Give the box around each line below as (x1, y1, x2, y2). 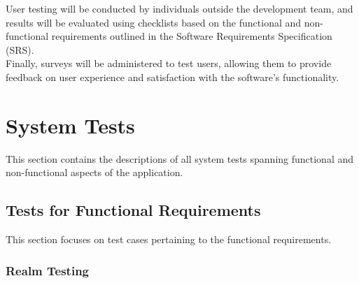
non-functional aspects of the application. (6, 165, 183, 180)
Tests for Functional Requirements (6, 199, 261, 221)
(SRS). (6, 42, 34, 57)
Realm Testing (6, 261, 89, 279)
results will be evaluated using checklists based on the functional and (6, 15, 302, 29)
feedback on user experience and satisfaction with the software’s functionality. (6, 69, 339, 84)
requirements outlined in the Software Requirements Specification (51, 29, 332, 43)
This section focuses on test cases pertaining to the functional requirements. (6, 232, 332, 247)
